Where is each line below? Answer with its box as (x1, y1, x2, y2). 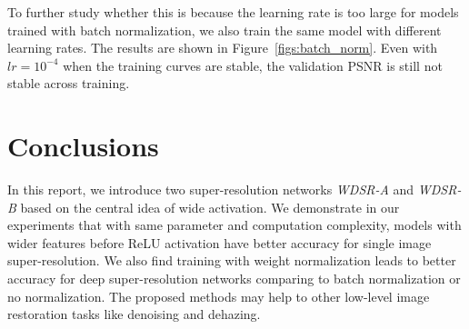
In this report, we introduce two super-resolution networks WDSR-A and (7, 180, 414, 199)
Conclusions (7, 127, 159, 164)
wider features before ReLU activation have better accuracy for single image (7, 233, 432, 252)
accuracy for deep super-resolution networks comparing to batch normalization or (7, 269, 461, 288)
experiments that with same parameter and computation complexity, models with (7, 215, 462, 234)
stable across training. (7, 74, 130, 93)
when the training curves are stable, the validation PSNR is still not (63, 55, 443, 75)
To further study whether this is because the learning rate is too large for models (7, 3, 459, 21)
